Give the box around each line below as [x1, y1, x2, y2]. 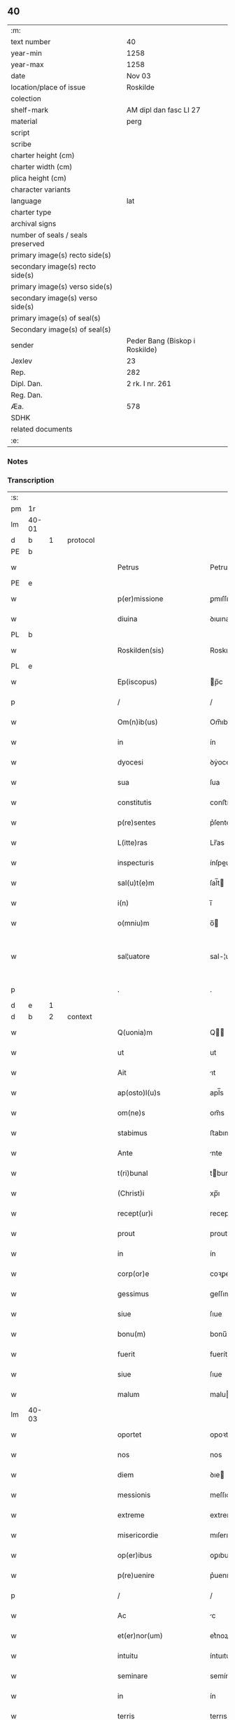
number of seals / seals [10, 230, 88, 240]
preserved [10, 239, 45, 248]
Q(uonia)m [117, 1028, 153, 1037]
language [10, 196, 42, 206]
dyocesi [117, 758, 143, 767]
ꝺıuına [209, 614, 230, 624]
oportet [117, 1430, 142, 1440]
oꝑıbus [209, 1551, 233, 1561]
